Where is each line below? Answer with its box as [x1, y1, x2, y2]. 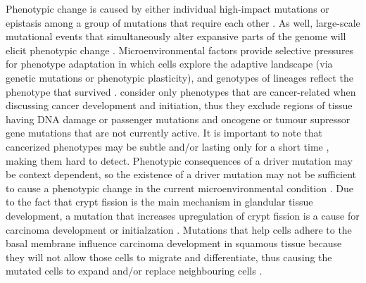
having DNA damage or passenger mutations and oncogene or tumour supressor [6, 111, 351, 126]
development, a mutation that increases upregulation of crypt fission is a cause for [6, 208, 360, 222]
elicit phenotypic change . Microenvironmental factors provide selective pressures [6, 42, 354, 57]
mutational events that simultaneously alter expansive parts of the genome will [6, 29, 346, 44]
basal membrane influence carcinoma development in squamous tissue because [6, 236, 342, 251]
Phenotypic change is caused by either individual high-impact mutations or [6, 1, 329, 15]
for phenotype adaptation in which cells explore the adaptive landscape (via [6, 56, 333, 71]
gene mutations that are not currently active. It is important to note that [6, 125, 322, 140]
